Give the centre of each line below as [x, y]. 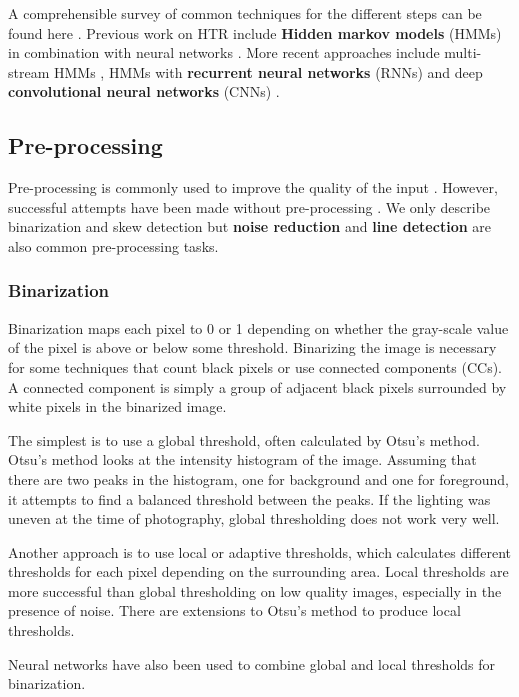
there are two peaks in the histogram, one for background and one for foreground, [259, 478]
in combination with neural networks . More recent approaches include [224, 52]
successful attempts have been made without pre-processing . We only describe [249, 206]
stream [29, 71]
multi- [463, 52]
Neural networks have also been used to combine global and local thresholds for [252, 663]
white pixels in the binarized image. [117, 406]
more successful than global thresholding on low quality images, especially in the [255, 590]
